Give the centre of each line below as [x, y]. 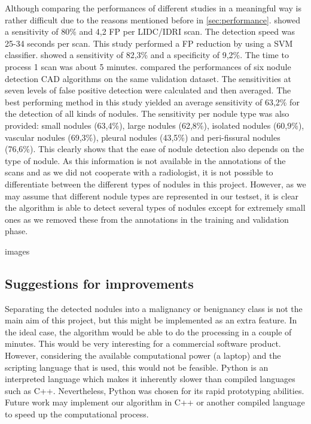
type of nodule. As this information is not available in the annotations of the [145, 160]
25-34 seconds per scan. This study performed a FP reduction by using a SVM [149, 43]
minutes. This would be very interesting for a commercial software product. [143, 343]
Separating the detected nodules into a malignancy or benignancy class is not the [154, 308]
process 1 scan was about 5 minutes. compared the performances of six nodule [148, 66]
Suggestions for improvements [99, 283]
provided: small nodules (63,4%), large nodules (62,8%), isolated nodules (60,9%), [155, 125]
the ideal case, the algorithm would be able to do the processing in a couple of [148, 331]
